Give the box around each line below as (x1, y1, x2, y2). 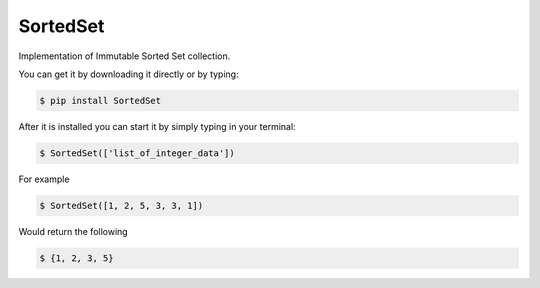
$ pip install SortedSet (39, 95, 162, 106)
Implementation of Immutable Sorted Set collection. (18, 50, 231, 62)
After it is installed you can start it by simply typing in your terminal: (18, 120, 296, 132)
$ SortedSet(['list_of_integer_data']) (39, 147, 235, 159)
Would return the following (18, 225, 129, 237)
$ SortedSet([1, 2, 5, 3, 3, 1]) (39, 200, 204, 211)
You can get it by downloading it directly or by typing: (18, 68, 239, 80)
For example (18, 173, 70, 185)
